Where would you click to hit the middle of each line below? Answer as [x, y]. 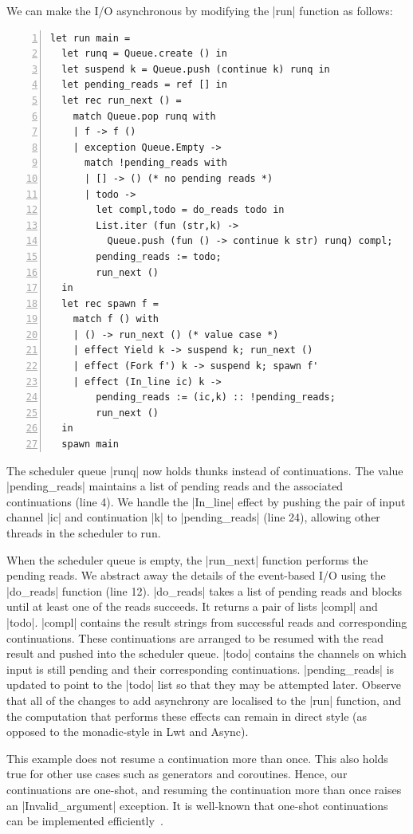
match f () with [116, 319]
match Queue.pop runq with [144, 116]
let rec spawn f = [110, 303]
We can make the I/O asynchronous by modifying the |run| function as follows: [200, 10]
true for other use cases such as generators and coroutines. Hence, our [177, 774]
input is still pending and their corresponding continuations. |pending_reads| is [201, 669]
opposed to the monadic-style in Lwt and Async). [128, 732]
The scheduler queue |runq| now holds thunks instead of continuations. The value [205, 470]
